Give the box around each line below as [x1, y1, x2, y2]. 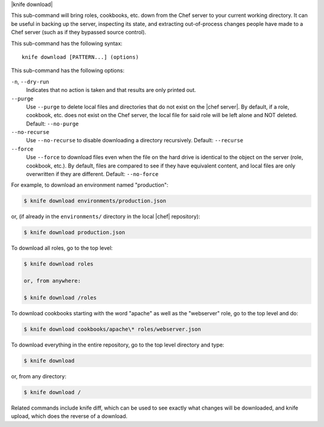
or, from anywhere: [23, 277, 81, 285]
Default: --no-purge [26, 120, 79, 127]
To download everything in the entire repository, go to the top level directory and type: [11, 341, 224, 348]
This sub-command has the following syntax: [11, 40, 123, 47]
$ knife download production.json [23, 229, 125, 236]
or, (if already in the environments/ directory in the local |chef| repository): [11, 213, 200, 220]
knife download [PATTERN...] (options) [22, 53, 139, 60]
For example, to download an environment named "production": [11, 181, 169, 189]
